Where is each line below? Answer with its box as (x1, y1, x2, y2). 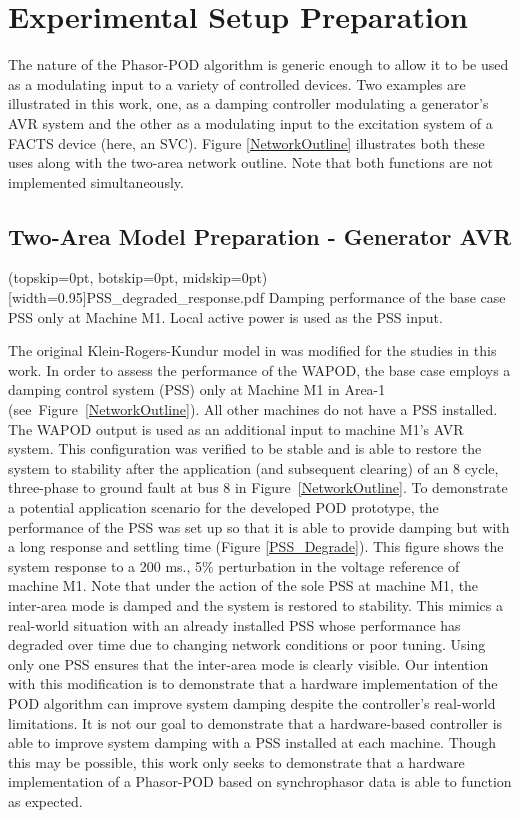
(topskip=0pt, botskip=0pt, (8, 267, 179, 288)
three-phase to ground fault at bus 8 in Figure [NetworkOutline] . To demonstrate (8, 477, 508, 498)
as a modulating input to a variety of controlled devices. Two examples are (8, 73, 466, 94)
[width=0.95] (8, 287, 87, 308)
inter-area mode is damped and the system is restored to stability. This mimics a (8, 594, 503, 615)
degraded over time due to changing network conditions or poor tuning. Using (8, 634, 486, 655)
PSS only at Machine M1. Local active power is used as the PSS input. (8, 306, 443, 327)
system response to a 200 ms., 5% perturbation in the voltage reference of (8, 555, 460, 576)
